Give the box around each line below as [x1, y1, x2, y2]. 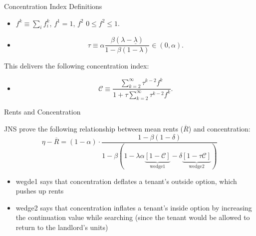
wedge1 [150, 163, 166, 169]
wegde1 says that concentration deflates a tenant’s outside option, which [15, 175, 237, 186]
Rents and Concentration [4, 106, 81, 117]
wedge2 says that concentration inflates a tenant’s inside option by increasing [15, 202, 252, 212]
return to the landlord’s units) [15, 221, 108, 232]
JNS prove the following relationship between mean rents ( [4, 123, 184, 134]
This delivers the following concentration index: [4, 60, 149, 71]
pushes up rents [15, 185, 64, 196]
